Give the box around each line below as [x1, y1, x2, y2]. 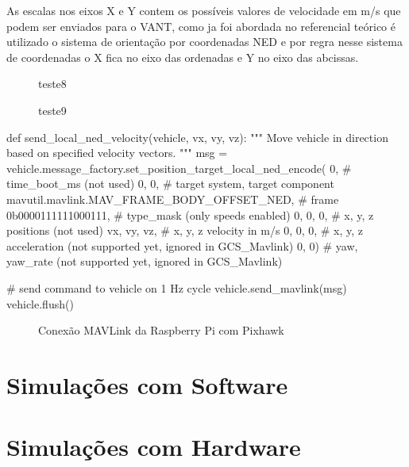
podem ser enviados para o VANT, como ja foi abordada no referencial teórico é [6, 17, 395, 34]
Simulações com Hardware [6, 431, 301, 463]
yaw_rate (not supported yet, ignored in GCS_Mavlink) [6, 253, 283, 270]
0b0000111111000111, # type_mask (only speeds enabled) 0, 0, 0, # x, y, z [6, 206, 374, 223]
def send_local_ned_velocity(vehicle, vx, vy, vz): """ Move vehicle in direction [6, 128, 388, 145]
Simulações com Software [6, 368, 288, 400]
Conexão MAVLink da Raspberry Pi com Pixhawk [38, 322, 284, 339]
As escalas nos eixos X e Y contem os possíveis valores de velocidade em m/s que [6, 2, 401, 18]
